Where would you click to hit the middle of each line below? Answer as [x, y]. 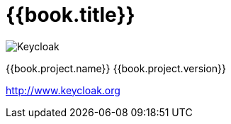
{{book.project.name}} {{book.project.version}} [116, 68]
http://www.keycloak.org [63, 90]
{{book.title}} [71, 15]
